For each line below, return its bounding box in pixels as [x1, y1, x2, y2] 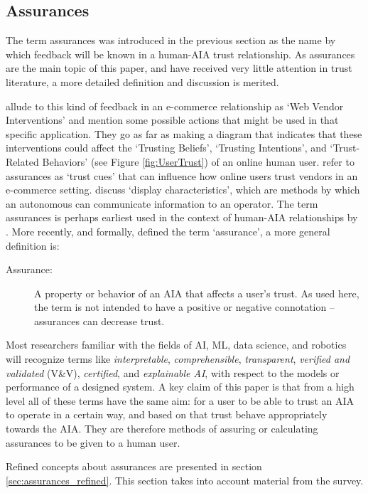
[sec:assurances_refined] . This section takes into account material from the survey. [6, 472, 364, 487]
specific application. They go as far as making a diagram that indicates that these [6, 126, 362, 141]
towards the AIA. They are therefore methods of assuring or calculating [6, 421, 318, 436]
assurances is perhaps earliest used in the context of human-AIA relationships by [6, 210, 358, 225]
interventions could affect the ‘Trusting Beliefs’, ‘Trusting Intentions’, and [6, 140, 327, 155]
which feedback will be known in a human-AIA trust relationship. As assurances [6, 46, 355, 61]
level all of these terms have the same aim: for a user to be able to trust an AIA [6, 393, 355, 408]
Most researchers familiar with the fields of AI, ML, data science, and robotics [6, 337, 347, 352]
